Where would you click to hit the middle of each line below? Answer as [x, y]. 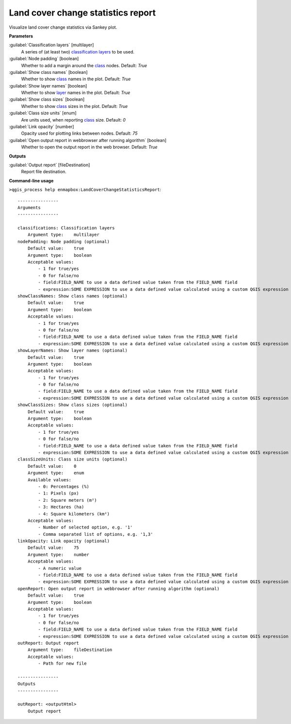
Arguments [29, 207]
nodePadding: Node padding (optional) [64, 241]
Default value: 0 [52, 466]
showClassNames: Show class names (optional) [73, 296]
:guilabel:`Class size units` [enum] [43, 113]
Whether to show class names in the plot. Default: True [76, 79]
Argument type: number [58, 555]
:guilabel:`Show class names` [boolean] [48, 72]
